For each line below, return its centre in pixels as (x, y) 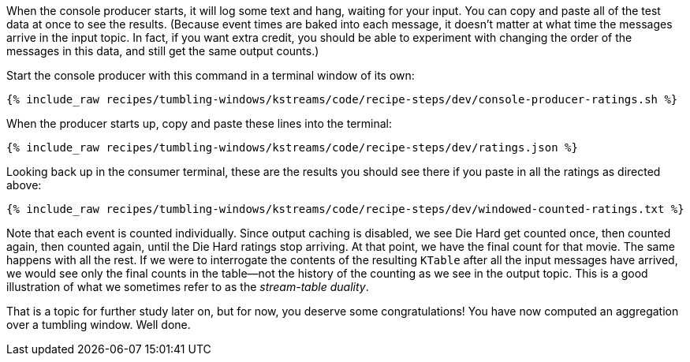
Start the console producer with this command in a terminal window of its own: (211, 75)
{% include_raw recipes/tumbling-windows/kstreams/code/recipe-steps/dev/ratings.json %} (292, 147)
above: (24, 185)
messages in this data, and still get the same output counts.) (163, 51)
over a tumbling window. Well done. (99, 325)
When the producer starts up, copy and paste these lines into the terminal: (200, 123)
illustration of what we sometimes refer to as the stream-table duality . (188, 287)
